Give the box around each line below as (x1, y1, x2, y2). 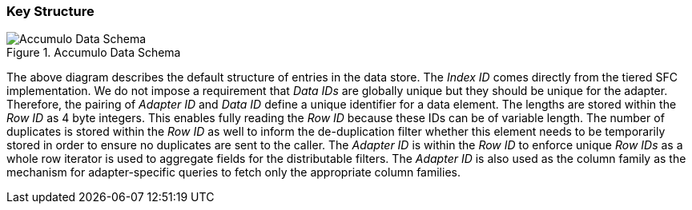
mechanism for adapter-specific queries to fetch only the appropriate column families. (6, 165, 461, 180)
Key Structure (6, 3, 95, 19)
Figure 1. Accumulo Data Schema (6, 46, 181, 60)
